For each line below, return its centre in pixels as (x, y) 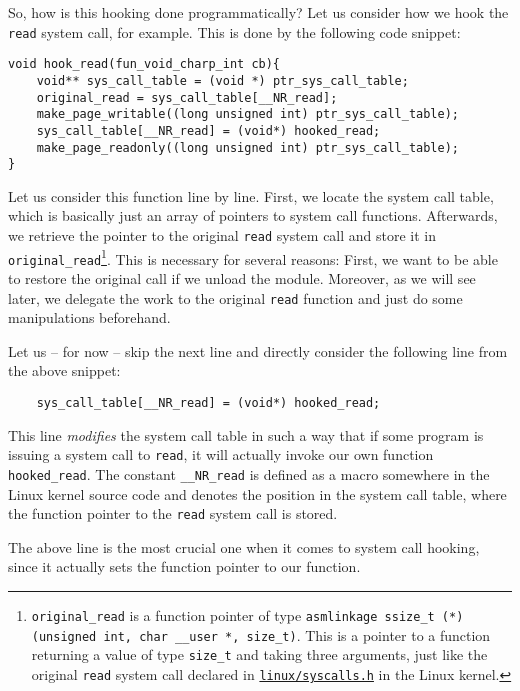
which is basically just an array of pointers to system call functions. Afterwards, (253, 215)
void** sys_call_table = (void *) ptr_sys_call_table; (222, 80)
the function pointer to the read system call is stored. (173, 513)
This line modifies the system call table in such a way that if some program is (246, 434)
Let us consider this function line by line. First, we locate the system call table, (251, 195)
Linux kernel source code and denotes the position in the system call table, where (257, 493)
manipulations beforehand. (89, 317)
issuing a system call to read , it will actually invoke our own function (221, 454)
